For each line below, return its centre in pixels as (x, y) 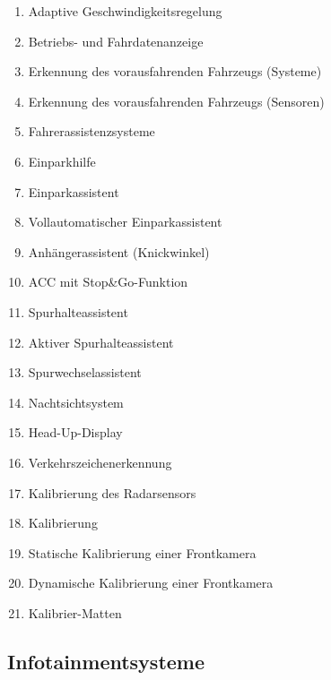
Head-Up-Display (75, 432)
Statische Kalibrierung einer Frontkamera (142, 552)
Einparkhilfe (62, 161)
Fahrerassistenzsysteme (91, 131)
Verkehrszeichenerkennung (100, 462)
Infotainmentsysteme (106, 661)
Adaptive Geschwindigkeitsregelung (125, 11)
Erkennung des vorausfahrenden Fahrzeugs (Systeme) (175, 71)
